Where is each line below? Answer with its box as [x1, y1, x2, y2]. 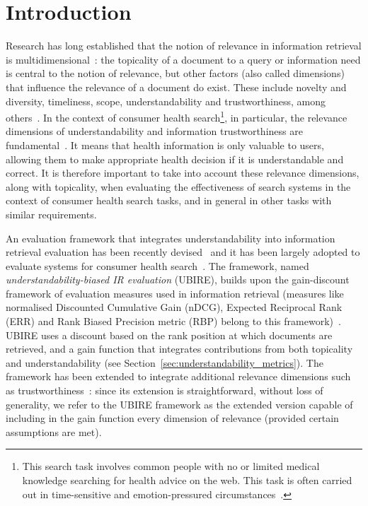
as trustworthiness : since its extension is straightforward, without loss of [6, 383, 323, 398]
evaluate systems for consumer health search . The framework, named [6, 258, 309, 273]
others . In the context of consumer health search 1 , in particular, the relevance [6, 108, 347, 124]
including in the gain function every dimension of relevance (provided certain [6, 411, 339, 425]
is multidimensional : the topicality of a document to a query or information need [6, 52, 361, 66]
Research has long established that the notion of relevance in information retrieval [6, 38, 362, 53]
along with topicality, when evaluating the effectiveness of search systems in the [6, 179, 351, 194]
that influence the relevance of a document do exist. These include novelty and [6, 79, 347, 94]
